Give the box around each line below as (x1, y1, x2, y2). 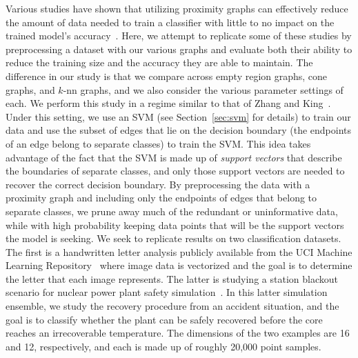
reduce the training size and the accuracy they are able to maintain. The (6, 55, 313, 70)
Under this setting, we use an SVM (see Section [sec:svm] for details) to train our (6, 109, 351, 123)
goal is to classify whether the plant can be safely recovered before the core (6, 312, 323, 326)
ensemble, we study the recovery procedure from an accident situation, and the (6, 299, 339, 313)
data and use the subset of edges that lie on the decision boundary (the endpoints (6, 123, 352, 137)
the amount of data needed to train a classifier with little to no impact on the (6, 14, 335, 29)
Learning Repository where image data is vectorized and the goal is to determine (6, 258, 352, 272)
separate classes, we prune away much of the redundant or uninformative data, (6, 203, 338, 218)
